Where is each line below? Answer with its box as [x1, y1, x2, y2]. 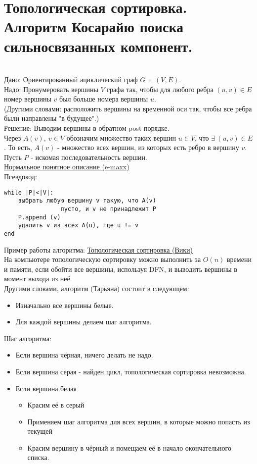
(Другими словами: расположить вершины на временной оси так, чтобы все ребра [4, 103, 252, 113]
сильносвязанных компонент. [4, 36, 193, 56]
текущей [27, 426, 53, 436]
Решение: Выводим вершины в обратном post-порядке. [4, 123, 170, 133]
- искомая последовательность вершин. [31, 152, 147, 162]
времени [226, 254, 252, 264]
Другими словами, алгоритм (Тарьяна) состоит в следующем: [4, 283, 189, 293]
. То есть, [4, 142, 32, 153]
